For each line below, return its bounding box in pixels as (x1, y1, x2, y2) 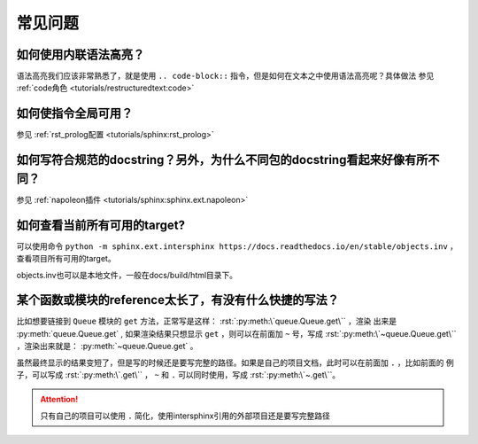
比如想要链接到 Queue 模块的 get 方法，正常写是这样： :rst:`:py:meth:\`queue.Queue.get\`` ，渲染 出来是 (16, 315, 397, 327)
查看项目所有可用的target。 (16, 253, 116, 264)
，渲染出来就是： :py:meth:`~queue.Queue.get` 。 (16, 341, 198, 352)
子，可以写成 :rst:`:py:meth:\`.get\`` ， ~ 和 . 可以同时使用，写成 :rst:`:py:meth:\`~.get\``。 (16, 370, 341, 380)
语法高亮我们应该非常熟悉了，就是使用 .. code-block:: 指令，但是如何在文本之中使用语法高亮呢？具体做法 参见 (16, 71, 435, 82)
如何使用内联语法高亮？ (16, 47, 145, 62)
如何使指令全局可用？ (16, 106, 133, 121)
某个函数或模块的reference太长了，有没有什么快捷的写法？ (16, 292, 340, 308)
